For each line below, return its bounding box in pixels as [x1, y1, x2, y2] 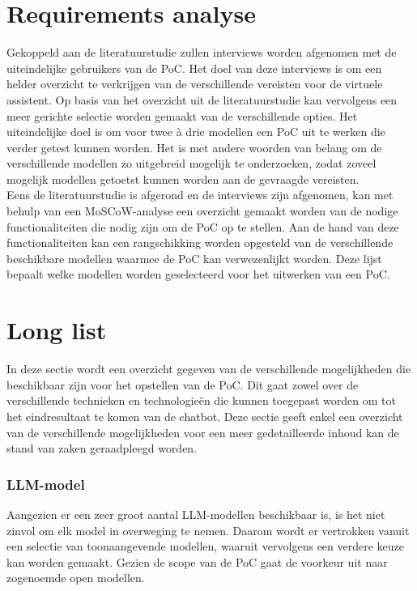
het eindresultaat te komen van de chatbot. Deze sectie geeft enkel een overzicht [6, 407, 403, 424]
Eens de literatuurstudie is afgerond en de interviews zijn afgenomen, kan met [6, 186, 394, 203]
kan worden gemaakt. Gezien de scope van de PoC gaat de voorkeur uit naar [6, 553, 388, 570]
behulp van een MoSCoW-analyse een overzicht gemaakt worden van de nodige [6, 202, 398, 219]
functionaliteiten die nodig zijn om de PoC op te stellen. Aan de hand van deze [6, 218, 399, 235]
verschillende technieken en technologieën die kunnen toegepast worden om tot [6, 392, 396, 409]
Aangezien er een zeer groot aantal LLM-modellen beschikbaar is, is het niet [6, 505, 385, 522]
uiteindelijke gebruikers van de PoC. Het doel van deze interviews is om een [6, 59, 382, 76]
